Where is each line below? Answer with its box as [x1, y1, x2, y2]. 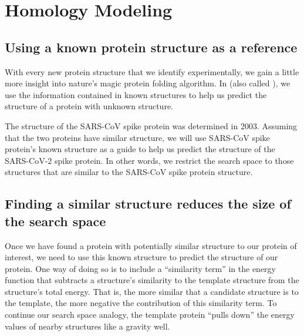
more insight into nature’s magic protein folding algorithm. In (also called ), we [5, 77, 291, 89]
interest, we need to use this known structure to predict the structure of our [5, 251, 278, 263]
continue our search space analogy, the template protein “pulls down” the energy [5, 308, 295, 321]
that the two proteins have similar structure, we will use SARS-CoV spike [5, 131, 270, 143]
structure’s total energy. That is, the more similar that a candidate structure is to [5, 285, 299, 297]
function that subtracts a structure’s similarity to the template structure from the [5, 274, 299, 286]
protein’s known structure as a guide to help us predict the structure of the [5, 143, 275, 155]
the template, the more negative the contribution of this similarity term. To [5, 297, 277, 309]
